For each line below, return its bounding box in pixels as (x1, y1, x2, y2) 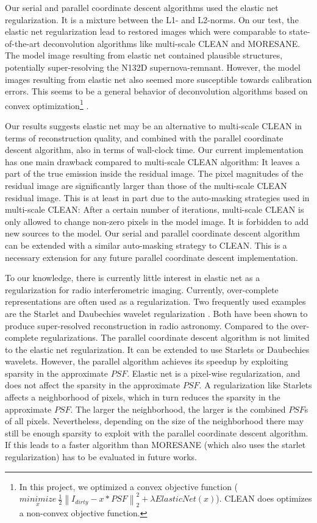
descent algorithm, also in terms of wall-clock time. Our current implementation (5, 143, 304, 156)
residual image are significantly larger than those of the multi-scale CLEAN (5, 179, 287, 191)
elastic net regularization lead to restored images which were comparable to (5, 25, 287, 38)
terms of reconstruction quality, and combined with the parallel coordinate (5, 131, 283, 144)
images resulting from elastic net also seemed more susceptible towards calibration (5, 73, 312, 85)
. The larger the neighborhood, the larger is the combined (70, 402, 286, 415)
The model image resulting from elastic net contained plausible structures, (5, 49, 283, 62)
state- (289, 25, 310, 38)
